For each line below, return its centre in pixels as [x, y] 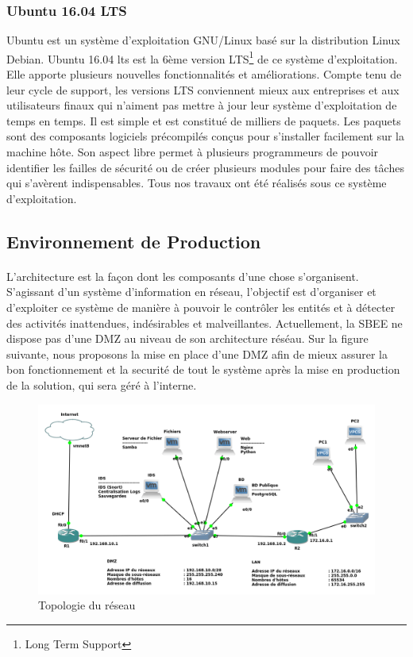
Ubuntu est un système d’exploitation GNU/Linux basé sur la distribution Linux [203, 40]
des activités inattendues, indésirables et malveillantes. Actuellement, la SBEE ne [205, 323]
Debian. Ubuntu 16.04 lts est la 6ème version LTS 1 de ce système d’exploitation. [202, 57]
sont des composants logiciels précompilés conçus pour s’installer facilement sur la [205, 136]
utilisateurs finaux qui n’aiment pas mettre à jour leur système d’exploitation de [202, 105]
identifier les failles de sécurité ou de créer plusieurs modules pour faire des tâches [205, 167]
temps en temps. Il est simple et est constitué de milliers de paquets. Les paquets [204, 120]
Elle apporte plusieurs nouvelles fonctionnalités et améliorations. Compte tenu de [204, 74]
